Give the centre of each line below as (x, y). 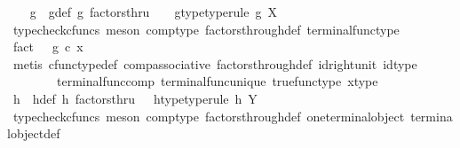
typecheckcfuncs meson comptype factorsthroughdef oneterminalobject (209, 116)
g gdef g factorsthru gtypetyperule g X (153, 12)
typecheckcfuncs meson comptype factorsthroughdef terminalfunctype (206, 29)
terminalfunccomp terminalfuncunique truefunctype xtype (217, 81)
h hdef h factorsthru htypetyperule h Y (135, 98)
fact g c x (48, 47)
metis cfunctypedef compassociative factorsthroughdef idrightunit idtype (215, 63)
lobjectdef (34, 133)
